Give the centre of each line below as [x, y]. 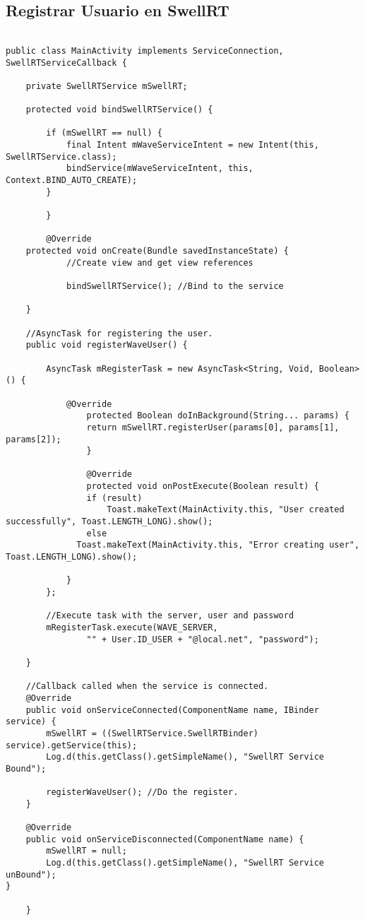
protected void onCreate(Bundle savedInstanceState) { [157, 251]
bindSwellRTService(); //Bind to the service [175, 286]
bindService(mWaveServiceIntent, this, [160, 169]
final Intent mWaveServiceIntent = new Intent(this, [192, 145]
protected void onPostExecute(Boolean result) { [203, 486]
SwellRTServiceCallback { [66, 63]
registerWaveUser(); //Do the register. [142, 792]
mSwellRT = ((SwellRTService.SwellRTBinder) [152, 733]
